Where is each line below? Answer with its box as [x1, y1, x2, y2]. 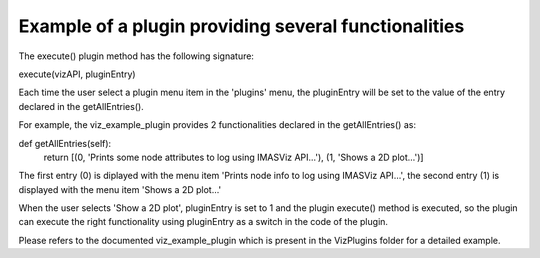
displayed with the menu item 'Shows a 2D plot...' [18, 183, 222, 195]
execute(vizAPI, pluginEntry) [18, 68, 136, 80]
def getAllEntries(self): [18, 137, 112, 149]
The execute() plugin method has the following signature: [18, 50, 255, 62]
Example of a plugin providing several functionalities [18, 15, 465, 37]
